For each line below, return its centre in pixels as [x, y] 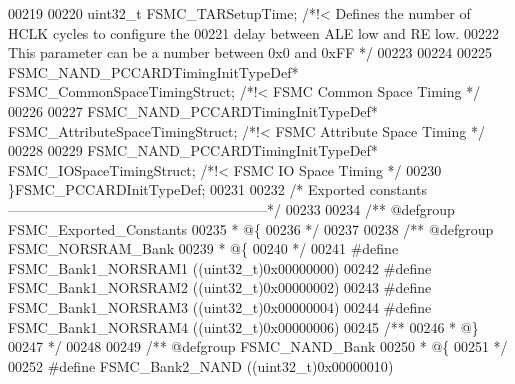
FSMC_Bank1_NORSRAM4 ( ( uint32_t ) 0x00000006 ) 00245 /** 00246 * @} [243, 326]
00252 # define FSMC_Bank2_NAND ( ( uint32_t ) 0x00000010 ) [201, 365]
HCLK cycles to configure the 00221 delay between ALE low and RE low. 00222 [254, 32]
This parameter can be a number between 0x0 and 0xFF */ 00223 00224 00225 [250, 52]
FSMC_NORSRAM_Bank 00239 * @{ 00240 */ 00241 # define [203, 248]
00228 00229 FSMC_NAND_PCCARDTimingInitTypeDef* [193, 150]
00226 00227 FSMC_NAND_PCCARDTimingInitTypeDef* [193, 110]
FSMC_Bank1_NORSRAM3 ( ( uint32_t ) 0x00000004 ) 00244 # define [220, 306]
